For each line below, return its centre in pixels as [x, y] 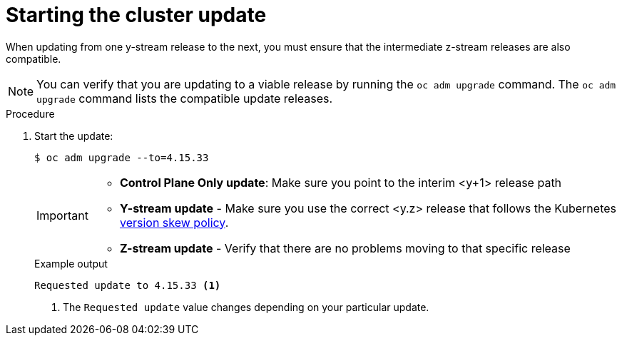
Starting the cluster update [136, 15]
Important [62, 215]
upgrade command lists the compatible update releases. [185, 98]
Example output [71, 263]
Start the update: [74, 136]
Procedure [30, 113]
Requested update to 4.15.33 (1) [128, 285]
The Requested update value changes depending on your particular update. [246, 307]
